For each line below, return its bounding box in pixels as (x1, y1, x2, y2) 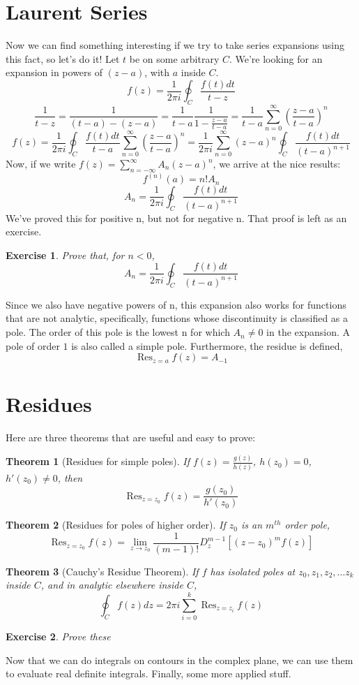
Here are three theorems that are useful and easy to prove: (6, 430, 256, 445)
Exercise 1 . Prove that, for (6, 247, 125, 262)
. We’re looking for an (229, 51, 323, 66)
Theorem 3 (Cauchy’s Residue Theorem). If (6, 564, 199, 578)
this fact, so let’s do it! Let (6, 51, 120, 66)
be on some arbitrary (129, 51, 220, 66)
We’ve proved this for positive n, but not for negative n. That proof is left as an (6, 210, 347, 225)
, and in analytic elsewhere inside (40, 577, 183, 592)
